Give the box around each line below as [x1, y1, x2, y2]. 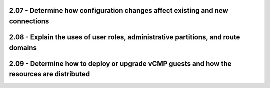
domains [9, 43, 37, 52]
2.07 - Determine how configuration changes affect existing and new [9, 6, 228, 15]
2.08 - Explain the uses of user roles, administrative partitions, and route [9, 33, 240, 42]
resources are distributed [9, 70, 90, 78]
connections [9, 17, 49, 26]
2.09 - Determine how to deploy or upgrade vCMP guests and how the [9, 59, 232, 68]
